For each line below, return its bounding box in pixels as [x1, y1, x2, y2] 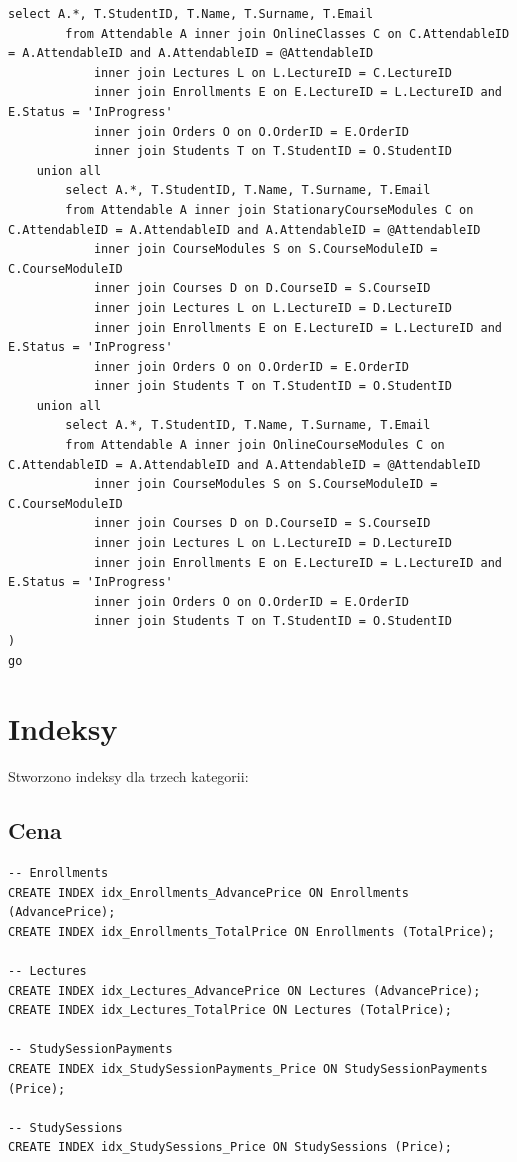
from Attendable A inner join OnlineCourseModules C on [65, 438, 445, 453]
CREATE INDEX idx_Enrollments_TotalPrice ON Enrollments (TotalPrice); [8, 924, 495, 939]
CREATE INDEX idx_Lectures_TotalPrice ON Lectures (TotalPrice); [8, 1003, 452, 1018]
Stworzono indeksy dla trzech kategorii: [8, 766, 249, 787]
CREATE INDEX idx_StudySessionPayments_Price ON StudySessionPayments [8, 1062, 488, 1077]
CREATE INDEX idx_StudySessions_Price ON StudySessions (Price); [8, 1140, 452, 1155]
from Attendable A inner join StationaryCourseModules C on [65, 202, 474, 217]
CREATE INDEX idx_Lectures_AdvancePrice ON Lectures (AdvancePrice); [8, 983, 481, 998]
